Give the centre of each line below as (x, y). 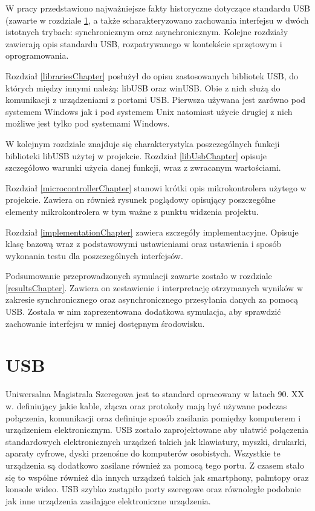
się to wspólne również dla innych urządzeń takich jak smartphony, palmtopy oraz (157, 477)
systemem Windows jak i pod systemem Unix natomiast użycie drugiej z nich (149, 111)
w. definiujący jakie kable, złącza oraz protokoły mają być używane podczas (146, 405)
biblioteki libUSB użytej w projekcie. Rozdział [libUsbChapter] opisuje (136, 155)
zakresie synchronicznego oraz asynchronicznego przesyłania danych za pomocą (152, 299)
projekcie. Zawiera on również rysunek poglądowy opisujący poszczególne (141, 199)
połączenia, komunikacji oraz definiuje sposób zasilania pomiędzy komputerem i (153, 417)
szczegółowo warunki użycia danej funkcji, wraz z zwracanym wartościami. (143, 167)
